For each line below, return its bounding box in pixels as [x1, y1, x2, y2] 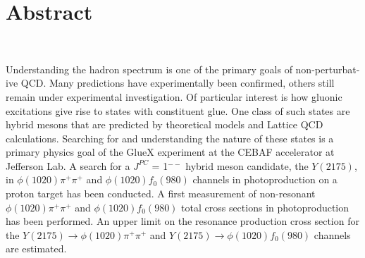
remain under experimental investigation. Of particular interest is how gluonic [6, 89, 342, 104]
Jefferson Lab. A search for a [6, 158, 130, 173]
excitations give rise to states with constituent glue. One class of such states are [6, 103, 350, 118]
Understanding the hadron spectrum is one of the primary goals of [6, 61, 292, 76]
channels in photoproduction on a [192, 172, 338, 187]
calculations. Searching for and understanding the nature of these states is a [6, 130, 334, 145]
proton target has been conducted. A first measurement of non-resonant [6, 186, 316, 201]
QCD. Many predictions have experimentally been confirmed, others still [20, 75, 335, 90]
